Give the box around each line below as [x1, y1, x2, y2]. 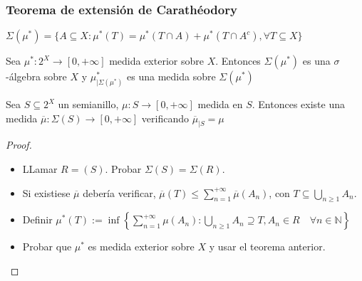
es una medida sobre [127, 69, 216, 84]
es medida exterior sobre [88, 239, 195, 254]
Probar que [22, 239, 72, 254]
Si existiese [22, 185, 71, 200]
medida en [197, 97, 243, 112]
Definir [22, 212, 53, 227]
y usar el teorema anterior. [209, 239, 326, 254]
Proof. [6, 137, 32, 152]
